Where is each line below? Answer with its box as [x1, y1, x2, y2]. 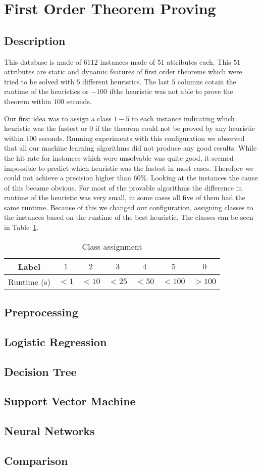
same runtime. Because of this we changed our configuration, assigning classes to [4, 202, 253, 212]
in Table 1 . [4, 222, 39, 232]
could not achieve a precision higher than [4, 172, 131, 183]
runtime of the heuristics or [4, 86, 89, 97]
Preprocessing [4, 304, 78, 320]
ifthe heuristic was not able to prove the [109, 86, 233, 97]
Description [4, 32, 66, 48]
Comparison [4, 452, 68, 468]
